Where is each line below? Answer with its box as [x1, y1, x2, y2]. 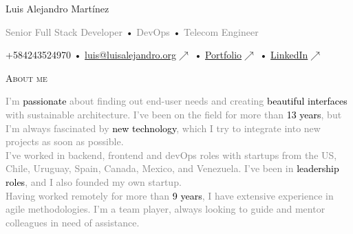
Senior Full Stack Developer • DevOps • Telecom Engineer [6, 24, 259, 39]
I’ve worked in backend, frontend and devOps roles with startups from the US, [6, 147, 337, 162]
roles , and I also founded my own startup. [6, 174, 182, 189]
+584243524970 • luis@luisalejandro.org [6, 47, 176, 62]
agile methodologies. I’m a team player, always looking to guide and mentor [6, 202, 325, 216]
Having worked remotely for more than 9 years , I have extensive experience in [6, 188, 334, 202]
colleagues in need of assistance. [6, 215, 140, 229]
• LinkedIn [259, 47, 308, 62]
